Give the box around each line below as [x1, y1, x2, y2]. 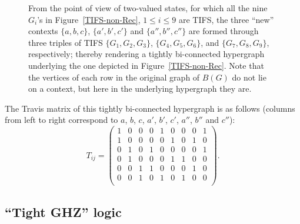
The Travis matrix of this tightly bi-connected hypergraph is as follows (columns [5, 102, 295, 114]
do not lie [232, 71, 266, 83]
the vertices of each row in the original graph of [28, 71, 200, 83]
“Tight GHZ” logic [5, 202, 122, 220]
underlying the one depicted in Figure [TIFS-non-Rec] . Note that [28, 59, 264, 71]
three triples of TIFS [28, 36, 103, 48]
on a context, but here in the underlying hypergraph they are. [28, 82, 252, 95]
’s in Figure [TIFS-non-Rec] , [37, 13, 141, 25]
